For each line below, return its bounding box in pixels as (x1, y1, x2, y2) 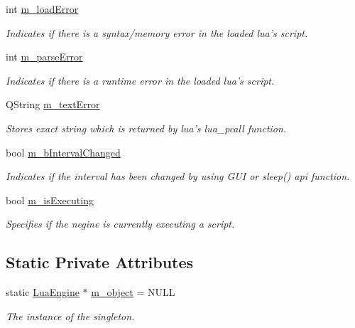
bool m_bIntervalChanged (6, 144, 121, 159)
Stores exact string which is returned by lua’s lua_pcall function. (6, 120, 287, 135)
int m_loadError (6, 1, 79, 16)
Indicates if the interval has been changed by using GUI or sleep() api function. (6, 169, 350, 184)
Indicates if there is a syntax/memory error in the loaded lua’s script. (6, 25, 308, 40)
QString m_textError (6, 97, 100, 112)
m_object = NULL (91, 285, 175, 300)
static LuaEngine (6, 285, 80, 300)
